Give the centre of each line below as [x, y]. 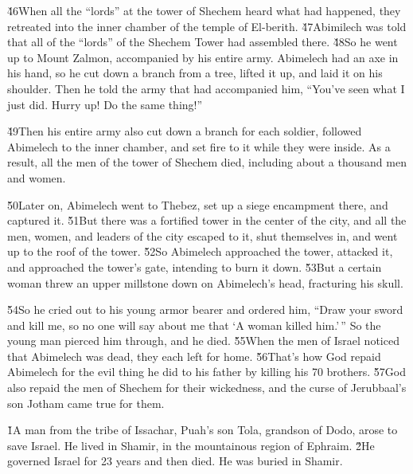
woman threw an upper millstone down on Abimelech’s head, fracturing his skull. [205, 282]
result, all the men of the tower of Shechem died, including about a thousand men [207, 162]
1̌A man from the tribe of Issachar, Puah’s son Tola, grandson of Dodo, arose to [203, 430]
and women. [37, 177]
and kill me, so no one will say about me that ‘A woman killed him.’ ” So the [194, 325]
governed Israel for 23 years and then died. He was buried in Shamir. [175, 461]
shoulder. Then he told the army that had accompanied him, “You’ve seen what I [206, 88]
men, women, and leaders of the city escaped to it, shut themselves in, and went [203, 235]
